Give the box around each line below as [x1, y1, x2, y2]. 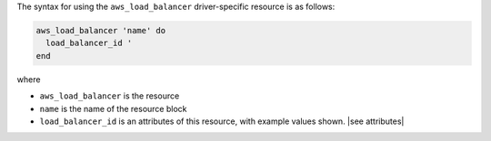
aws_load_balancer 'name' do [35, 25, 166, 35]
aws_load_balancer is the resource [39, 90, 180, 101]
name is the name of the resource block [39, 103, 187, 114]
